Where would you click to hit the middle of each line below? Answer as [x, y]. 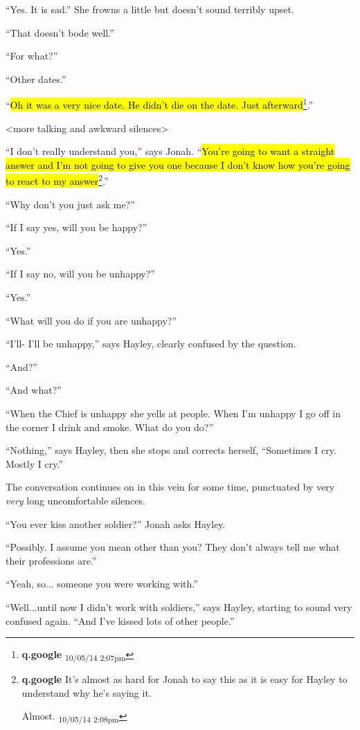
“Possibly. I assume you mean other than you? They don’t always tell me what [173, 547]
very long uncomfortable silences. [75, 500]
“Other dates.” [36, 79]
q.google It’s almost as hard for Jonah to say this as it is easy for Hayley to [184, 679]
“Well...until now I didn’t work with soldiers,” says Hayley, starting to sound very [179, 606]
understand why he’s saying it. [87, 692]
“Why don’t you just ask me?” [70, 204]
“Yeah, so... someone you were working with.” [102, 584]
